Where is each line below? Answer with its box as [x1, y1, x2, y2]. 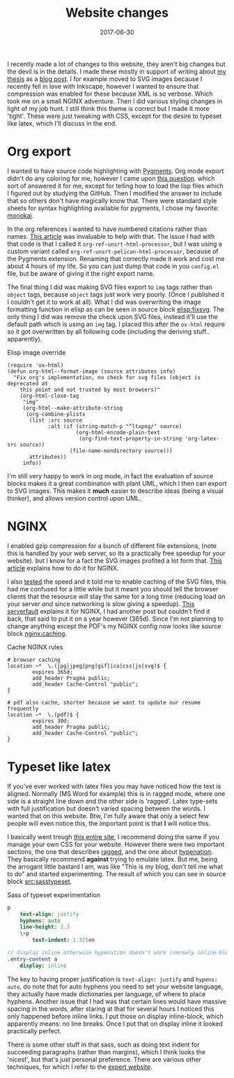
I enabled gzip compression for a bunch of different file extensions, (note [7, 541, 217, 549]
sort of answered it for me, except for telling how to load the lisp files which [7, 182, 224, 190]
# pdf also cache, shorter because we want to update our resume [7, 699, 201, 706]
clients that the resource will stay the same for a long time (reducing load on [7, 592, 226, 600]
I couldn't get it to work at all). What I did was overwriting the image [7, 297, 201, 306]
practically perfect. [7, 1026, 62, 1035]
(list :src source [29, 417, 82, 424]
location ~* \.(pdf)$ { [7, 711, 79, 718]
